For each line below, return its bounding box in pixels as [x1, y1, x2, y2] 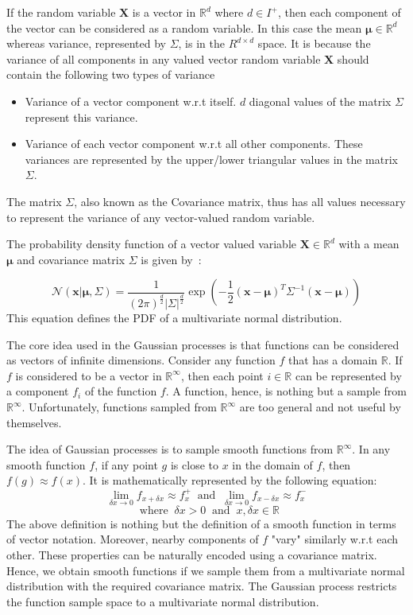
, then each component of [277, 4, 401, 20]
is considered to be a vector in [15, 367, 162, 383]
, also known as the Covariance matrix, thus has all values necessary [74, 193, 406, 209]
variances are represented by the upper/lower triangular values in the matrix [25, 150, 398, 167]
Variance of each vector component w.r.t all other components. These [25, 135, 363, 152]
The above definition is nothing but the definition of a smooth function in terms [6, 515, 396, 531]
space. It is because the [257, 35, 371, 52]
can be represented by [295, 367, 402, 383]
